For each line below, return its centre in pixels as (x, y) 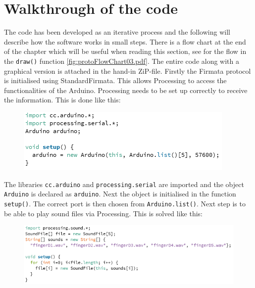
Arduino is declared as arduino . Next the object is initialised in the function (120, 194)
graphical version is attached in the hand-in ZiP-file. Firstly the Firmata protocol (127, 71)
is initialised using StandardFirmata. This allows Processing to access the (115, 80)
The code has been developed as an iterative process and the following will (117, 32)
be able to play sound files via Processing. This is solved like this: (103, 213)
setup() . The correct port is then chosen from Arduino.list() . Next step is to (125, 203)
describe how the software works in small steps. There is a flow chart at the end (125, 41)
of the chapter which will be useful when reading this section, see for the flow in (125, 51)
